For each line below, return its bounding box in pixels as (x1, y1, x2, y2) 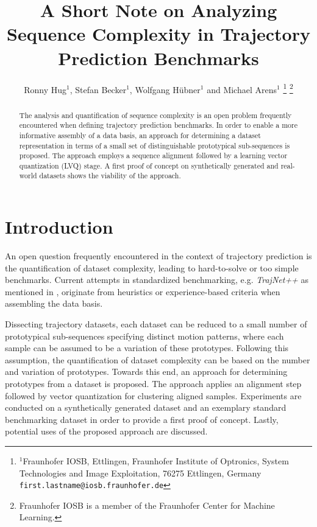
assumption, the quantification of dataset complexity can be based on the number (5, 353, 310, 366)
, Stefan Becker (69, 83, 127, 96)
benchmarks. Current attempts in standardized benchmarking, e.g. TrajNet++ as (5, 273, 309, 286)
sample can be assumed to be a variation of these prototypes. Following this (5, 341, 289, 354)
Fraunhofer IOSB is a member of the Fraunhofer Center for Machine (19, 498, 275, 511)
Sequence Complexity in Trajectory (7, 21, 310, 46)
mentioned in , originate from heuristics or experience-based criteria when (5, 285, 280, 298)
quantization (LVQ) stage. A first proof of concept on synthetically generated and (19, 160, 279, 170)
